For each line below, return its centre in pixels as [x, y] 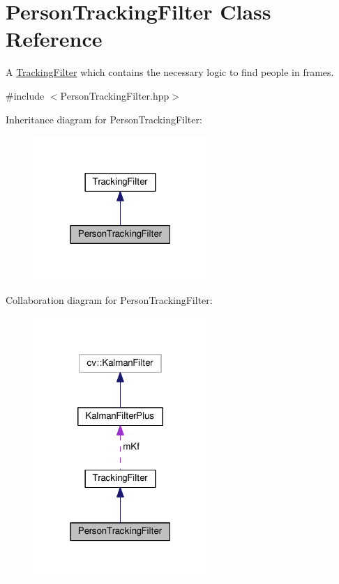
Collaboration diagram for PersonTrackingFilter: [109, 300]
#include [25, 95]
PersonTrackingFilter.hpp [115, 95]
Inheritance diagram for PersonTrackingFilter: [104, 119]
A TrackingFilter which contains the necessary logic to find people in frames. [170, 72]
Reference [54, 39]
